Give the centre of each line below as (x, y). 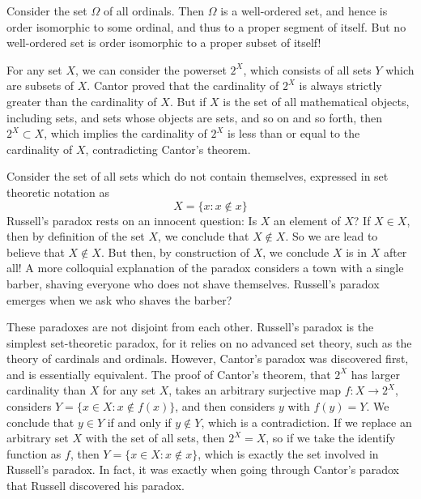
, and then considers (225, 406)
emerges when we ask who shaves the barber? (119, 299)
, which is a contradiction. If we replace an (306, 422)
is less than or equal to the (293, 133)
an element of (307, 220)
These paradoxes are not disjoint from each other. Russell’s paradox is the (190, 327)
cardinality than (47, 390)
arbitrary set (38, 438)
